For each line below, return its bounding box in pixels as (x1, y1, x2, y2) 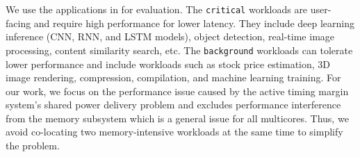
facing (6, 15, 31, 30)
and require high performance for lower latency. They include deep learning (33, 15, 354, 30)
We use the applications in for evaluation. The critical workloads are (6, 2, 308, 16)
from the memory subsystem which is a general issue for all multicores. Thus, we (6, 110, 349, 125)
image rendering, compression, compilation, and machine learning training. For (6, 70, 341, 85)
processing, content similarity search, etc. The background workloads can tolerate (6, 42, 353, 57)
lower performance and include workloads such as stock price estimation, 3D (6, 56, 331, 71)
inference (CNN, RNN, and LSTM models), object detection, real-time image (6, 29, 335, 44)
